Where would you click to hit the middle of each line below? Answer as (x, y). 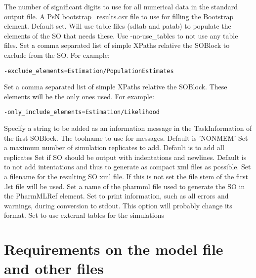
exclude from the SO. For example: (57, 55)
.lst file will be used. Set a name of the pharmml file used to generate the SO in (125, 186)
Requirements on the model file (114, 249)
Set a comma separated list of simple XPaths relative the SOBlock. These (116, 87)
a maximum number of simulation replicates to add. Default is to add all (114, 147)
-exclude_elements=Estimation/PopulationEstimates (89, 71)
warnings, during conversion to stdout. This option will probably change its (118, 205)
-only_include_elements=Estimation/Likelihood (82, 112)
